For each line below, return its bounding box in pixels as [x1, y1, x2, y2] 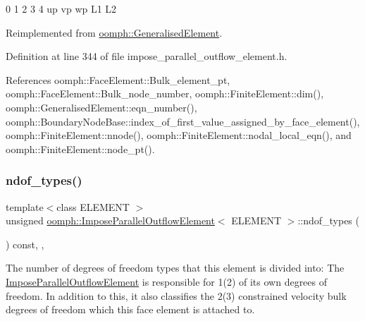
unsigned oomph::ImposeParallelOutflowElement [6, 213, 215, 228]
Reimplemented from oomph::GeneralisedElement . [6, 25, 223, 40]
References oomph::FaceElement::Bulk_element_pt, [6, 72, 230, 87]
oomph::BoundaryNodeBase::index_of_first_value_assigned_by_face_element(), [6, 114, 360, 128]
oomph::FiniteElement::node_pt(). [6, 141, 155, 156]
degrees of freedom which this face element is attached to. [6, 302, 255, 317]
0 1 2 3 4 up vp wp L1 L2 [6, 1, 117, 16]
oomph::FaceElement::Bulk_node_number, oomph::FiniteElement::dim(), [6, 86, 324, 101]
